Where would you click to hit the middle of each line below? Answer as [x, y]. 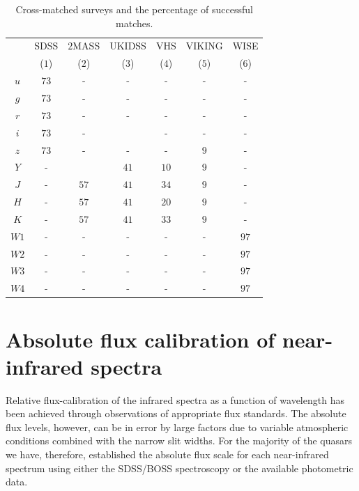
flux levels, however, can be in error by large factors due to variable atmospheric [177, 427]
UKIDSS [128, 46]
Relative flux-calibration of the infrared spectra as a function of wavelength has [175, 399]
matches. [135, 23]
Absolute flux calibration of [140, 339]
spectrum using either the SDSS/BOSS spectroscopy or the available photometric [179, 468]
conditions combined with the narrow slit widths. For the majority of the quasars [179, 441]
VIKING [204, 46]
